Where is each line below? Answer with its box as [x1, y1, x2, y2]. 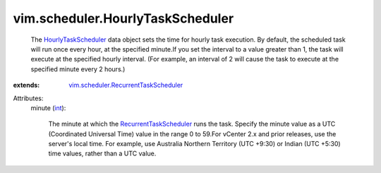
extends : [13, 81, 40, 90]
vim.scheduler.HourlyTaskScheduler [13, 11, 234, 26]
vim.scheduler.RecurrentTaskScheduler [68, 81, 183, 90]
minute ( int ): [30, 103, 66, 112]
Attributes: [13, 94, 44, 102]
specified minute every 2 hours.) [30, 64, 126, 73]
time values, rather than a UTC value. [48, 149, 157, 158]
